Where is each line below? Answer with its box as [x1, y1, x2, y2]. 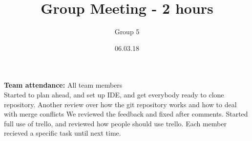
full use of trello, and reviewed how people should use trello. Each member [4, 118, 227, 128]
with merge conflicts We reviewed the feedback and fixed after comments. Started [4, 109, 248, 119]
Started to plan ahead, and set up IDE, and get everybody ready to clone [4, 89, 224, 99]
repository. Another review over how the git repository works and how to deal [4, 99, 237, 109]
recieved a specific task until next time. [4, 128, 121, 138]
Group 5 [114, 26, 140, 37]
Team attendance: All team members [4, 80, 123, 90]
